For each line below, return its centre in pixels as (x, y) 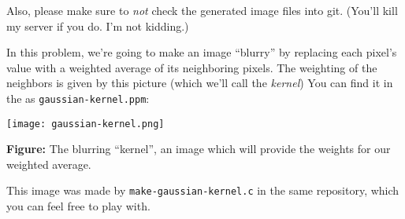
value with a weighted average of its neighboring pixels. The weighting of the (192, 67)
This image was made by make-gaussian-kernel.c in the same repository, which (203, 190)
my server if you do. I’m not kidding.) (98, 26)
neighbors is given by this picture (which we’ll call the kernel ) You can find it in (200, 83)
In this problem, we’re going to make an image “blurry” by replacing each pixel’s (202, 52)
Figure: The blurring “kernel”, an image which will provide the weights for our (199, 149)
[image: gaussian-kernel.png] (85, 124)
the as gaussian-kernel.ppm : (78, 98)
